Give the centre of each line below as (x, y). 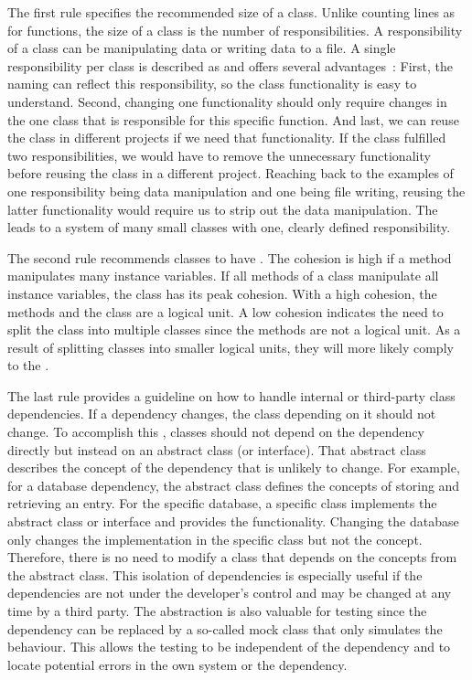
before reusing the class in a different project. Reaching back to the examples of (231, 173)
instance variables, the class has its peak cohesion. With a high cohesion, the (222, 293)
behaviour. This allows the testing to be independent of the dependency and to (229, 647)
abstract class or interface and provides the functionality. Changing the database (233, 521)
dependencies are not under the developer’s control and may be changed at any (230, 593)
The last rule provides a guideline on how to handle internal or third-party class (231, 395)
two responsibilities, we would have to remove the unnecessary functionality (219, 155)
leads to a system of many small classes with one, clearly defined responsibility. (229, 227)
